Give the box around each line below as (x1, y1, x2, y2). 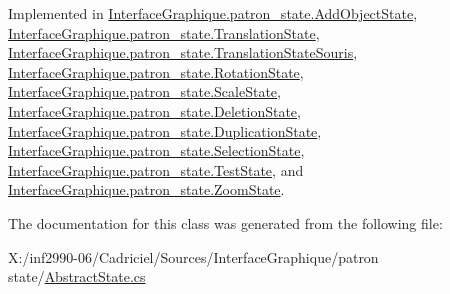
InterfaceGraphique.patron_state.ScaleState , (8, 81, 281, 102)
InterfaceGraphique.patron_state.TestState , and (8, 159, 304, 180)
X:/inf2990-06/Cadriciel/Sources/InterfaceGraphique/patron (8, 246, 379, 267)
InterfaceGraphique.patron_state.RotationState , (8, 61, 304, 82)
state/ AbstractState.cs (8, 266, 146, 287)
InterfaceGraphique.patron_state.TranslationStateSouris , (8, 42, 358, 63)
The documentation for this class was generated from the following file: (8, 212, 443, 233)
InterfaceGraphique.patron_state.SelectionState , (8, 140, 305, 161)
